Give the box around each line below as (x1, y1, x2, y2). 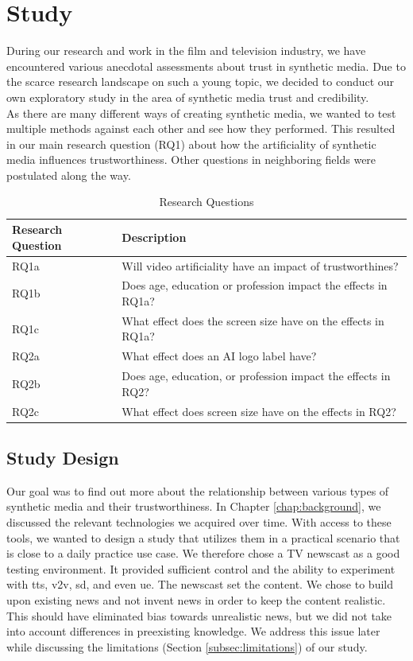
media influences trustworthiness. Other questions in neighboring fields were (6, 151, 376, 168)
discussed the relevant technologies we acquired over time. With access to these (6, 513, 392, 530)
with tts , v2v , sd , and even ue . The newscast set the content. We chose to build (6, 576, 393, 593)
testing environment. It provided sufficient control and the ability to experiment (6, 560, 396, 577)
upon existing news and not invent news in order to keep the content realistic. (6, 591, 386, 608)
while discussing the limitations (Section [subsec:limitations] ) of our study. (6, 638, 368, 655)
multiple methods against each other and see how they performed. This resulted (6, 120, 396, 137)
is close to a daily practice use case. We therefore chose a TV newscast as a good (6, 545, 400, 562)
